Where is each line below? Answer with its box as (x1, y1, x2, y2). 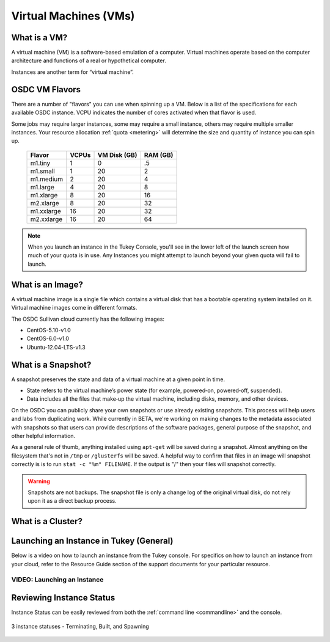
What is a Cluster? (11, 516, 82, 527)
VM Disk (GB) (97, 150, 137, 159)
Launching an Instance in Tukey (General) (11, 536, 174, 546)
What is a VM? (11, 32, 68, 43)
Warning (28, 477, 50, 485)
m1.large (30, 183, 54, 191)
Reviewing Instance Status (11, 593, 116, 603)
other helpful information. (11, 432, 76, 439)
